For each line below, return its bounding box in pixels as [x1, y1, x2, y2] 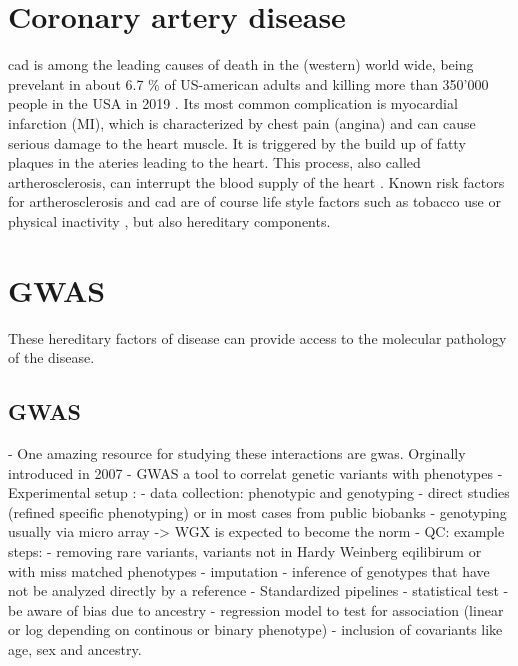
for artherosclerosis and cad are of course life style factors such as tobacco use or [8, 191, 501, 212]
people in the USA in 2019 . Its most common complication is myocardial [8, 93, 458, 114]
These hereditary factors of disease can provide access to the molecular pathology [8, 327, 507, 348]
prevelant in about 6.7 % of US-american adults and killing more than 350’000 [8, 73, 489, 94]
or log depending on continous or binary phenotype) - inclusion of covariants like [8, 619, 503, 640]
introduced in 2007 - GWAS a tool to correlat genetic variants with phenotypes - [8, 462, 503, 483]
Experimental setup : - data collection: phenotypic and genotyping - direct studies [8, 482, 510, 503]
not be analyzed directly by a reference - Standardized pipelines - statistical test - [8, 580, 509, 601]
